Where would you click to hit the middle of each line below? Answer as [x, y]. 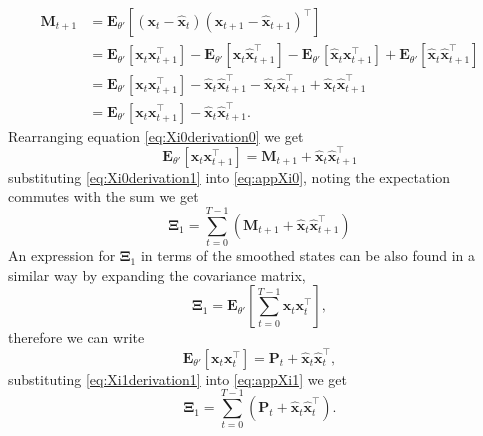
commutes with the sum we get [103, 196]
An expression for [62, 255]
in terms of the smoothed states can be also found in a [308, 255]
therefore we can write [76, 337]
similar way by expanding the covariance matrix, [157, 274]
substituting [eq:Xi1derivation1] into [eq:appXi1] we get [177, 378]
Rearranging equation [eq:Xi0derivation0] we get [156, 135]
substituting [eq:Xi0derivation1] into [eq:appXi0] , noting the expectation [229, 176]
